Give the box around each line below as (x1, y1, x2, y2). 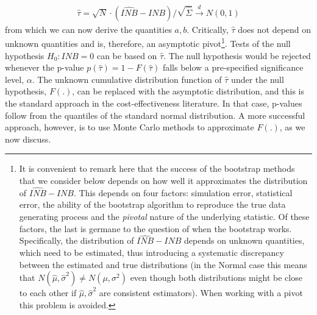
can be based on (96, 49, 157, 62)
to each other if (19, 286, 77, 299)
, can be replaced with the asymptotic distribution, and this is (72, 85, 305, 97)
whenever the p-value (5, 61, 84, 74)
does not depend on (238, 23, 312, 35)
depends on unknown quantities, (183, 234, 305, 247)
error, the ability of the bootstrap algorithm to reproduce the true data (19, 198, 286, 211)
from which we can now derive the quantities (5, 23, 172, 35)
